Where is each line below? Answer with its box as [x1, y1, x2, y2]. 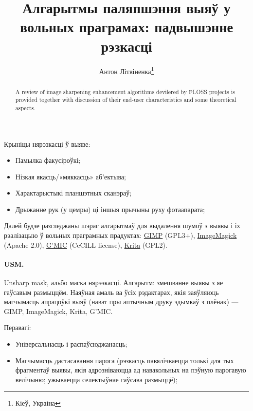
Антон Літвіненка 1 [99, 64, 154, 76]
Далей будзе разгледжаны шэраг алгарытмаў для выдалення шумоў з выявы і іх [4, 220, 240, 231]
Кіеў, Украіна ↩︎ [15, 398, 61, 408]
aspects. [15, 103, 36, 112]
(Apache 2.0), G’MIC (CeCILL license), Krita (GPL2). [4, 239, 167, 250]
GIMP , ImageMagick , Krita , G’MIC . [4, 306, 113, 316]
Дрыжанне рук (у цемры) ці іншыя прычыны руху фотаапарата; [15, 204, 205, 214]
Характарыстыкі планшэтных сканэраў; [15, 188, 132, 198]
